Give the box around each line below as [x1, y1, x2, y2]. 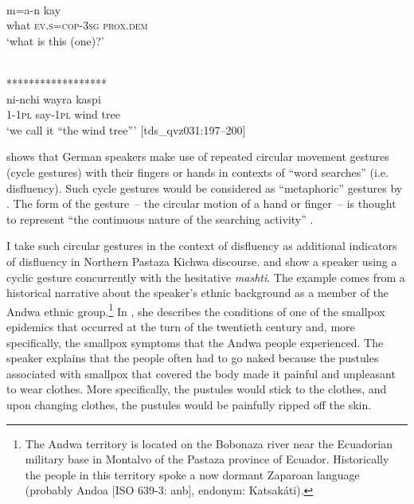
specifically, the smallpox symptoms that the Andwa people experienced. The [6, 334, 384, 350]
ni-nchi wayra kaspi [6, 90, 101, 107]
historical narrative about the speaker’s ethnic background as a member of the [6, 284, 389, 301]
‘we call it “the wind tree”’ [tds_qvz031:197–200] [6, 121, 246, 138]
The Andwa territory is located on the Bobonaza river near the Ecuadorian [25, 435, 393, 451]
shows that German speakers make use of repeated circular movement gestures [6, 148, 389, 165]
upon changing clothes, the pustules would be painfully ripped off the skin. [6, 396, 372, 412]
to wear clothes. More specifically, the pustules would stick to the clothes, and [6, 381, 387, 397]
